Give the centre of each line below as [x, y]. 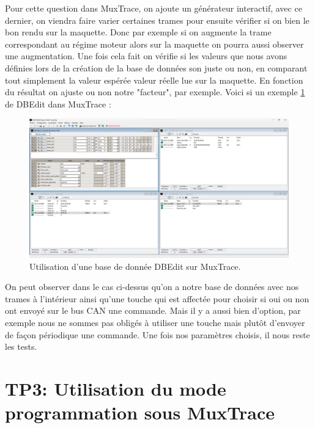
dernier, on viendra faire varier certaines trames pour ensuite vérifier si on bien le [157, 20]
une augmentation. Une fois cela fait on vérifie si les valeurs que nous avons [146, 56]
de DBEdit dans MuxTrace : [58, 103]
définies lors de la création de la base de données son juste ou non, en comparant [156, 67]
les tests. [21, 346]
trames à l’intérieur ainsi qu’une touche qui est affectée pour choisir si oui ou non [157, 298]
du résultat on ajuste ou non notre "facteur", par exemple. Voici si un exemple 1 [155, 92]
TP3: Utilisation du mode [116, 389]
